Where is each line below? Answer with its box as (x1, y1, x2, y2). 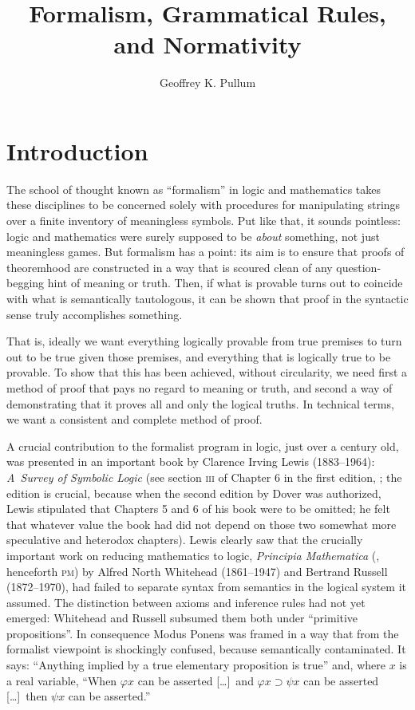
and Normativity (113, 28, 302, 61)
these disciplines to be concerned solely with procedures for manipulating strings (6, 196, 401, 213)
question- (336, 258, 381, 275)
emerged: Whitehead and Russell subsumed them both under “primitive (6, 609, 358, 626)
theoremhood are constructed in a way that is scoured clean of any (6, 258, 333, 275)
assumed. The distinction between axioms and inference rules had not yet (6, 594, 366, 610)
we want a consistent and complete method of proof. (6, 411, 263, 428)
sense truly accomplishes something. (6, 306, 183, 322)
